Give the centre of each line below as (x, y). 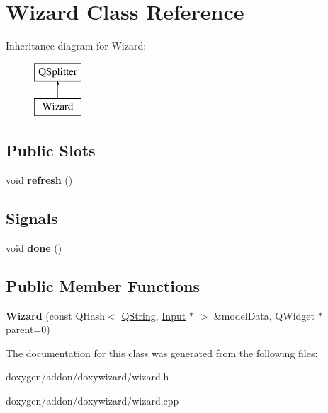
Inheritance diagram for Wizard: (76, 46)
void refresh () (39, 180)
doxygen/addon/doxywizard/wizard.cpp (92, 401)
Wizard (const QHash (56, 315)
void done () (34, 247)
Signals (32, 218)
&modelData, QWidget (264, 315)
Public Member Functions (103, 285)
